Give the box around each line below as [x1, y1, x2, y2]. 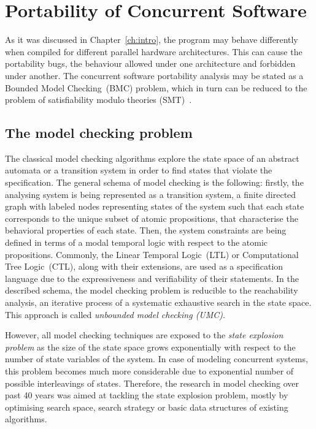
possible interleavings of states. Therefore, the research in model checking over [5, 376, 299, 389]
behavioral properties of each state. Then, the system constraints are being [5, 224, 287, 237]
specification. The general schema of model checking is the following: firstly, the [5, 176, 304, 189]
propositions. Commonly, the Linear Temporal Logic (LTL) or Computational [5, 248, 299, 260]
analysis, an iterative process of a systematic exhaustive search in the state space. [5, 296, 312, 309]
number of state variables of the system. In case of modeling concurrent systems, [5, 352, 308, 365]
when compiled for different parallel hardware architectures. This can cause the [5, 45, 303, 58]
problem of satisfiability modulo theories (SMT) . [5, 93, 192, 106]
